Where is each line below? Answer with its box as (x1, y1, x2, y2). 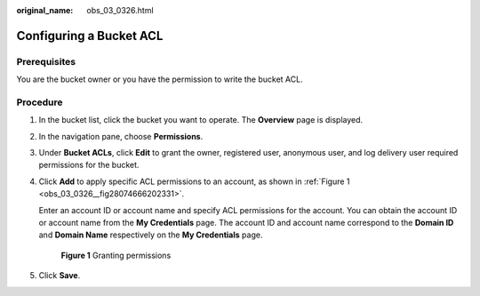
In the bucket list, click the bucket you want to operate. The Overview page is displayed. (38, 115, 364, 125)
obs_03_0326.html (86, 5, 155, 15)
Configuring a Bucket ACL (16, 28, 164, 44)
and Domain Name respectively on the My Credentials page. (38, 229, 263, 240)
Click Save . (38, 270, 81, 281)
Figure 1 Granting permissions (60, 250, 172, 260)
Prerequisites (16, 55, 76, 68)
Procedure (16, 96, 63, 108)
